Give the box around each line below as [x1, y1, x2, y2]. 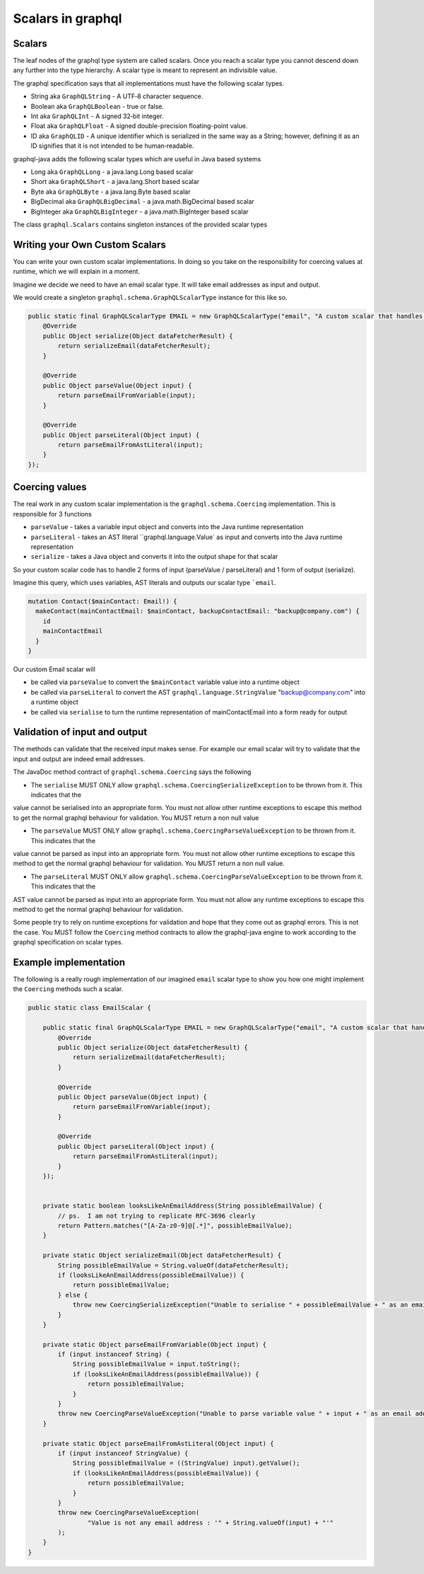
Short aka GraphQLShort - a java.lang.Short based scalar [30, 178, 200, 186]
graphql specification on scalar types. [13, 938, 124, 947]
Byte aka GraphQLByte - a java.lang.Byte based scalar [30, 187, 191, 196]
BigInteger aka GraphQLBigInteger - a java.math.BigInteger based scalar [30, 207, 249, 216]
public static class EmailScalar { [28, 1004, 151, 1012]
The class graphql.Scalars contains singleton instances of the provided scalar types [13, 220, 268, 228]
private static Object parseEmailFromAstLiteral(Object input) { [42, 1440, 274, 1447]
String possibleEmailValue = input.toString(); [72, 1360, 241, 1368]
